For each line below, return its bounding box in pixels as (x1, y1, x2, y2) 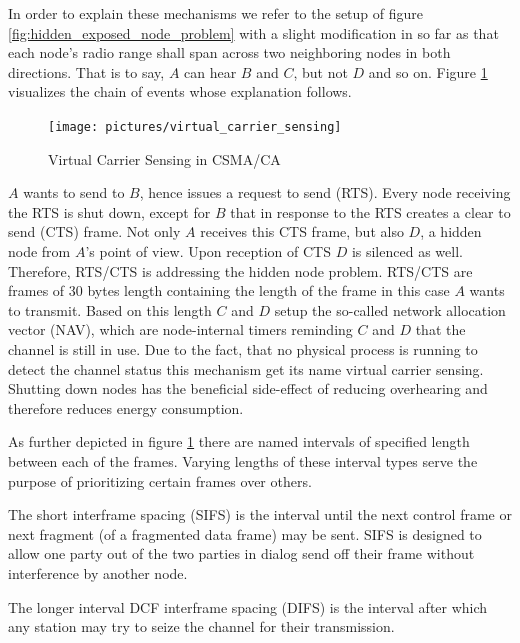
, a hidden (420, 221, 482, 242)
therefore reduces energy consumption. (8, 397, 244, 418)
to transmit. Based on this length (8, 299, 212, 320)
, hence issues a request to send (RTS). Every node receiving (139, 182, 511, 203)
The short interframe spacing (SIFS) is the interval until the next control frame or (8, 504, 512, 525)
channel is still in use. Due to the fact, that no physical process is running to (8, 338, 478, 359)
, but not (293, 61, 348, 82)
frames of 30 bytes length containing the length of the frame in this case (8, 280, 450, 301)
